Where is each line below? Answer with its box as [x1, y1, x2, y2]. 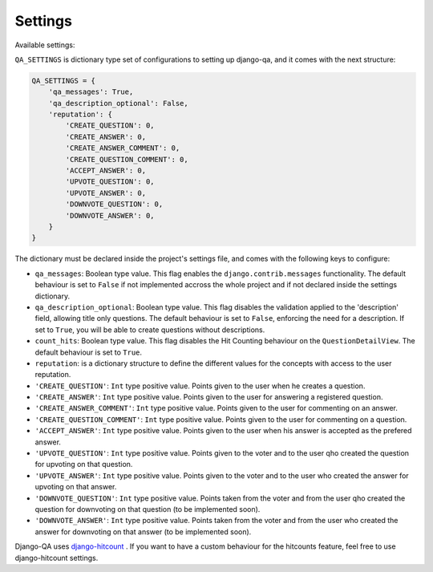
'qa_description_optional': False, [48, 99, 188, 108]
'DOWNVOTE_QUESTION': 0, [65, 200, 164, 209]
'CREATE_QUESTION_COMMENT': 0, [65, 155, 188, 164]
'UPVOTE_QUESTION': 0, [65, 177, 156, 186]
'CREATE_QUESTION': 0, [65, 121, 156, 130]
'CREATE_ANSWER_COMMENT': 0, [65, 144, 180, 152]
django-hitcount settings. [14, 553, 99, 562]
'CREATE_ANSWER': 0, [65, 132, 147, 141]
